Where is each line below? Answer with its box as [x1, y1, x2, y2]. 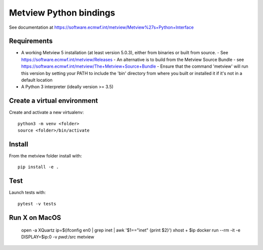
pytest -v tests [18, 201, 56, 207]
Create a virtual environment [9, 96, 98, 105]
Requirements [9, 37, 53, 45]
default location [21, 77, 53, 83]
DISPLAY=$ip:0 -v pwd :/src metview [21, 234, 94, 240]
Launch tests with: [9, 190, 46, 195]
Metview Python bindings [9, 7, 115, 18]
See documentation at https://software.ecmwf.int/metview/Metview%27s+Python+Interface [9, 24, 194, 30]
